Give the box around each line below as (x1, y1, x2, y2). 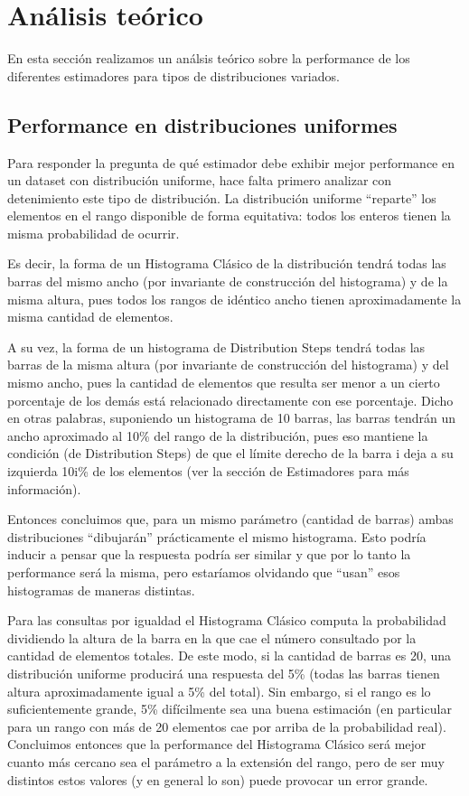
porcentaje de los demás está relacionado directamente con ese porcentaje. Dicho (7, 390, 454, 409)
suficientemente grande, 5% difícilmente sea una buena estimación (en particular (7, 699, 452, 718)
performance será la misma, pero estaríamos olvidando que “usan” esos (7, 562, 400, 581)
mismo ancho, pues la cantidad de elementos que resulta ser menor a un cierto (7, 373, 440, 392)
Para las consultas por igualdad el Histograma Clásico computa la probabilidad (7, 611, 446, 630)
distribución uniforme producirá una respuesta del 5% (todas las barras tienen (7, 663, 440, 682)
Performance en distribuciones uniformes (7, 110, 398, 138)
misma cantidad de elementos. (7, 307, 174, 326)
